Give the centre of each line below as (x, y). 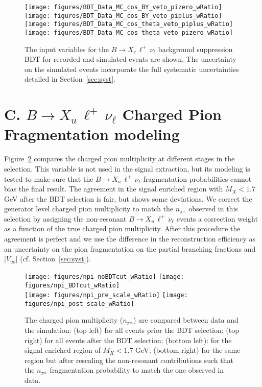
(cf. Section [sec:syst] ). (55, 259)
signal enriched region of (63, 350)
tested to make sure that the (49, 178)
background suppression (195, 49)
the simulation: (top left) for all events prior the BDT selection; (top (132, 330)
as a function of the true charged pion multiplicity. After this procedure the (122, 228)
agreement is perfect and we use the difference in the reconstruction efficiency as (130, 239)
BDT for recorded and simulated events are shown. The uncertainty (130, 59)
